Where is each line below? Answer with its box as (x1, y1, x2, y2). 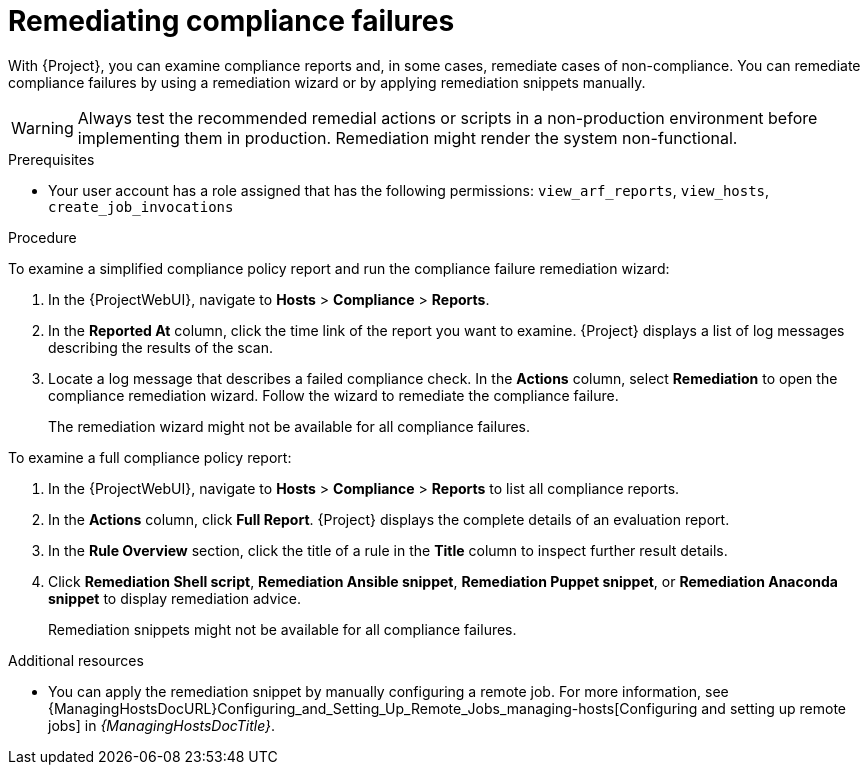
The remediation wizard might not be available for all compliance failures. (48, 417, 531, 435)
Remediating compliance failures (8, 4, 455, 38)
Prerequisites (8, 150, 95, 168)
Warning (11, 117, 74, 138)
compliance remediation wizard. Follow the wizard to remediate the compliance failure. (48, 386, 619, 404)
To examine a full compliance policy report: (8, 448, 292, 466)
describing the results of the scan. (48, 338, 274, 356)
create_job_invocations (48, 198, 234, 215)
